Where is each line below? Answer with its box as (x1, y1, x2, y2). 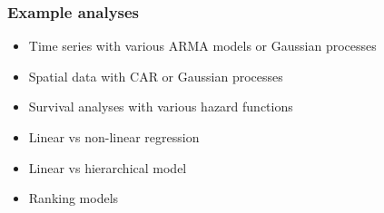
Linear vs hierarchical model (28, 158, 187, 177)
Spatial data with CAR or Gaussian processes (28, 66, 283, 85)
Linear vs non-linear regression (28, 128, 200, 146)
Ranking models (28, 189, 119, 208)
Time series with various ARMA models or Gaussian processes (28, 36, 377, 55)
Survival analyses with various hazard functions (28, 97, 293, 116)
